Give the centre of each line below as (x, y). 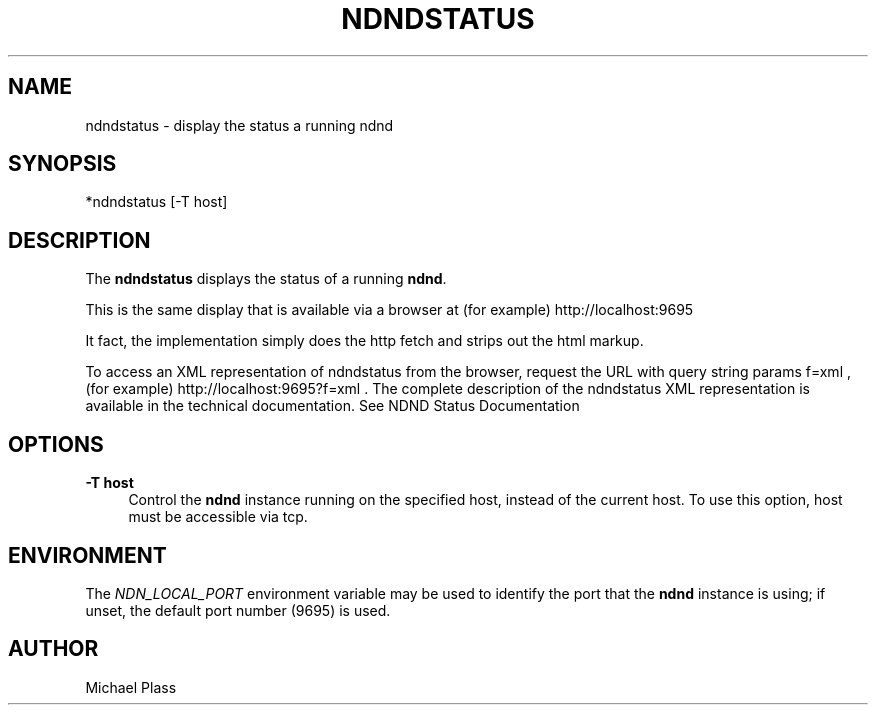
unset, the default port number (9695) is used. (238, 610)
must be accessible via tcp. (218, 517)
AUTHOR (53, 649)
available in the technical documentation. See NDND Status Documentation (332, 406)
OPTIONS (56, 444)
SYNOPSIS (62, 164)
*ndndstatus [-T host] (156, 202)
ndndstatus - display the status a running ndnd (239, 125)
